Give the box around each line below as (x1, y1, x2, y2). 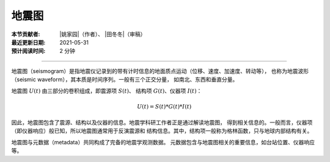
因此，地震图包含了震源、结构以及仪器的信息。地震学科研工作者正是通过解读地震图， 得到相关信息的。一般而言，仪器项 (11, 119, 313, 126)
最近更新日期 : (11, 38, 46, 46)
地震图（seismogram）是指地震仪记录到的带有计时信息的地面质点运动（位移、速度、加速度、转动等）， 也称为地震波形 (11, 67, 309, 74)
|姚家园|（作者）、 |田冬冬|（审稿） (59, 30, 146, 38)
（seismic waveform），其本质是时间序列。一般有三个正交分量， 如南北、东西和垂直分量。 (11, 76, 238, 83)
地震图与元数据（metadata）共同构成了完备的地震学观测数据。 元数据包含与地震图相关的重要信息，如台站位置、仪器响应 (11, 138, 315, 146)
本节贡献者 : (11, 30, 40, 38)
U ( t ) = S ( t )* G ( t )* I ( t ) (136, 103, 192, 110)
